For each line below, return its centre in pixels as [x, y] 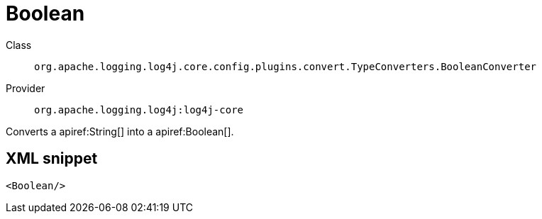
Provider [26, 88]
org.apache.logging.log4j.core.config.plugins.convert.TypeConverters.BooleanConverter [286, 66]
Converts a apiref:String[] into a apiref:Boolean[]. [120, 131]
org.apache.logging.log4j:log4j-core [139, 109]
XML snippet [52, 159]
